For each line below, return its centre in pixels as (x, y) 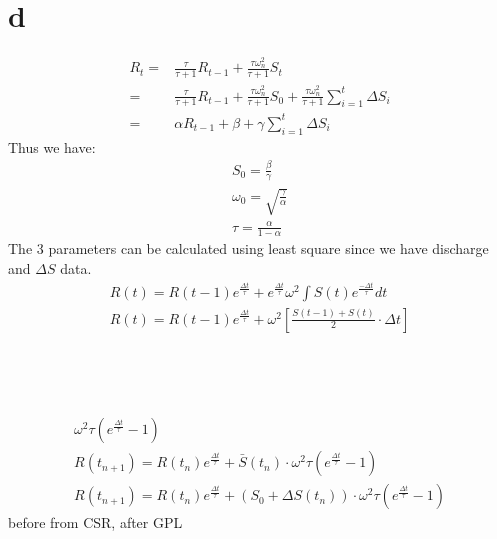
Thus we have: (52, 146)
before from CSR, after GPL (95, 522)
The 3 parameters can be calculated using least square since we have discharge (248, 248)
